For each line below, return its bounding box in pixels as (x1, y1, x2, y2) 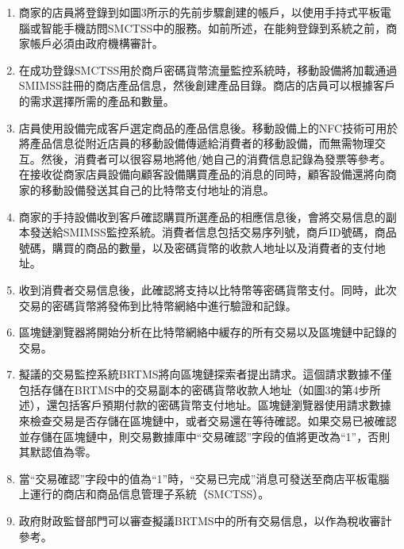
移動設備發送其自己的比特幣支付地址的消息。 (40, 181, 275, 198)
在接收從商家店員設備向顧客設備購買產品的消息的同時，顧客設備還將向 (18, 166, 386, 182)
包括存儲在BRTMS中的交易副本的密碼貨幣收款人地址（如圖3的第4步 (18, 381, 370, 397)
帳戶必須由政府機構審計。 (29, 35, 164, 52)
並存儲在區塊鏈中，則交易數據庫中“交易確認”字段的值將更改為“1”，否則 (18, 428, 391, 444)
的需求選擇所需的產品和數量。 (18, 92, 175, 109)
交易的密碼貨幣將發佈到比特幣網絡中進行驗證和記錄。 (18, 297, 297, 313)
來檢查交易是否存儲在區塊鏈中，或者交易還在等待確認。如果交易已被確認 (18, 413, 397, 429)
